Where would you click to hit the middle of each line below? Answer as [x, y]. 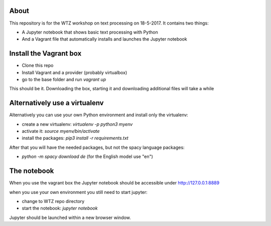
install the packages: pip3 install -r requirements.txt [75, 138]
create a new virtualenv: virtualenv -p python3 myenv [77, 124]
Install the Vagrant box [45, 53]
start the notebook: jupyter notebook [60, 208]
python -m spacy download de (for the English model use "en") [87, 157]
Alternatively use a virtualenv [56, 103]
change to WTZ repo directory [53, 201]
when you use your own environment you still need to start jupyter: [78, 192]
